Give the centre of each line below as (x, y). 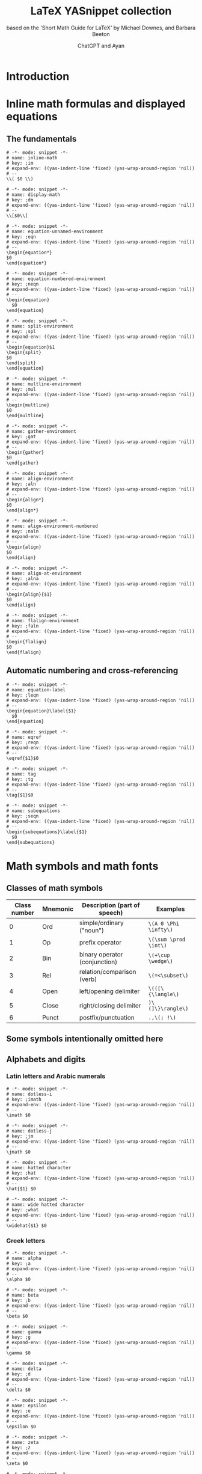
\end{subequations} (31, 842)
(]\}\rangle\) (168, 1008)
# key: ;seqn (23, 816)
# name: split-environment (40, 326)
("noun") (91, 930)
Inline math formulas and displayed (96, 104)
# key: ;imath (24, 1099)
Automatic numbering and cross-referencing (92, 671)
